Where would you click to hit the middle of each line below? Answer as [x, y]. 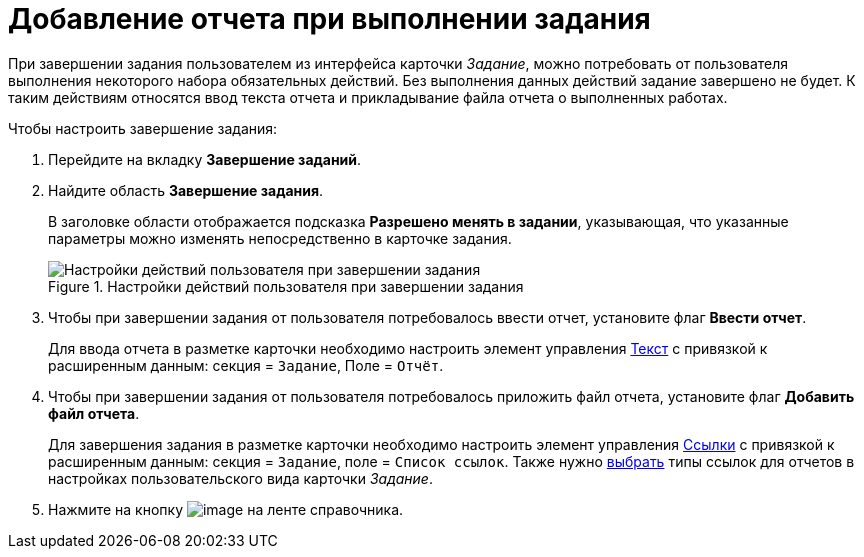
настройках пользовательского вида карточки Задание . [240, 478]
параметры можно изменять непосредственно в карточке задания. [280, 238]
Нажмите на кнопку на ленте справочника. [226, 509]
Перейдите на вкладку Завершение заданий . [205, 159]
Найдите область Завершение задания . [186, 190]
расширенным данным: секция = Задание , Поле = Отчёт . [246, 365]
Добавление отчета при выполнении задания [329, 19]
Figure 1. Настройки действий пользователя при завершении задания [286, 286]
